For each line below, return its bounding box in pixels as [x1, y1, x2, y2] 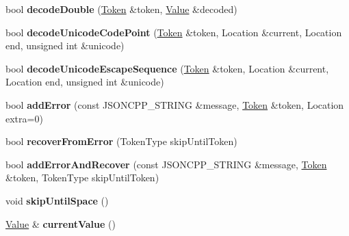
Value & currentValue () [5, 216, 116, 231]
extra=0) [5, 111, 43, 125]
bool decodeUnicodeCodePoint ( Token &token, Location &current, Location [5, 25, 342, 39]
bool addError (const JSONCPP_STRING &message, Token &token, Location [5, 97, 344, 112]
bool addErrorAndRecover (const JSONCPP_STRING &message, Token [5, 157, 327, 171]
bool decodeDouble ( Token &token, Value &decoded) [5, 2, 237, 16]
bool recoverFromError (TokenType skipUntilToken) [5, 134, 237, 148]
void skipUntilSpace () [5, 193, 109, 207]
